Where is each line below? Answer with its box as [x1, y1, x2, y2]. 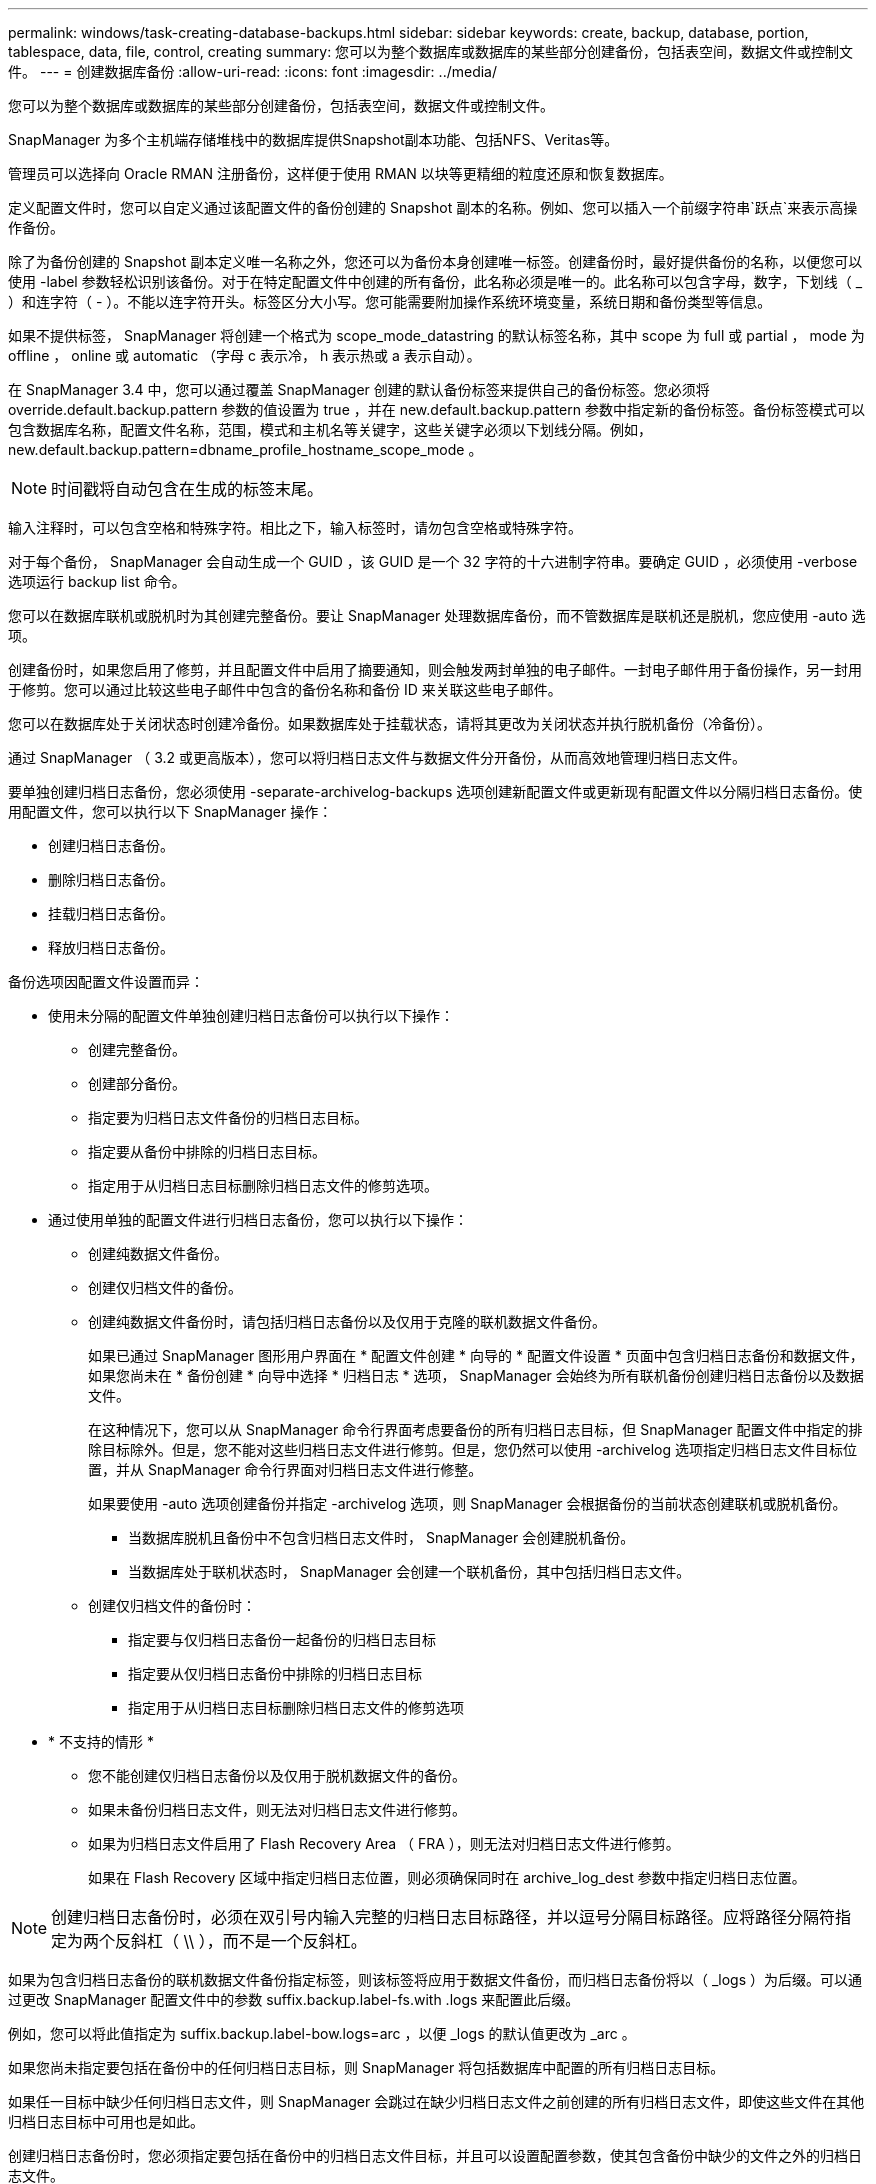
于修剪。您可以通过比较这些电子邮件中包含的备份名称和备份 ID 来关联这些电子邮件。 [8, 681, 562, 698]
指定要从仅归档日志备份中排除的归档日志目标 [128, 1665, 422, 1682]
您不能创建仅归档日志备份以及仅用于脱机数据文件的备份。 [88, 1767, 466, 1784]
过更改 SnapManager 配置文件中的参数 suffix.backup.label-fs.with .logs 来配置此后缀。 [8, 1991, 580, 2008]
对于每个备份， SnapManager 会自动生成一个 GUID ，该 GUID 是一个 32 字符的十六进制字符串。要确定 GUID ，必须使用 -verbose [8, 553, 858, 570]
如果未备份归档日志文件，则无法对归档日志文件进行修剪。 [88, 1801, 466, 1818]
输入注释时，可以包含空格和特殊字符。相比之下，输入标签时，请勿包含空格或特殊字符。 [8, 519, 582, 536]
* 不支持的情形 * [48, 1733, 154, 1750]
